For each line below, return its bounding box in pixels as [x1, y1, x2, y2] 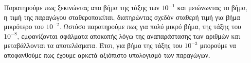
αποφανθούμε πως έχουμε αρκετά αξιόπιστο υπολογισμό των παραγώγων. [4, 49, 211, 60]
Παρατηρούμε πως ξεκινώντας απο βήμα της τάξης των [4, 2, 160, 12]
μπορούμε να [200, 40, 236, 50]
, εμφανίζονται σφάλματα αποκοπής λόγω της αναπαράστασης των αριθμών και [17, 31, 240, 41]
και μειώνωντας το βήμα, [177, 2, 248, 12]
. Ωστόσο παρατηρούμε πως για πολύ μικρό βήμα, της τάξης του [59, 21, 241, 31]
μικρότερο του [4, 21, 44, 31]
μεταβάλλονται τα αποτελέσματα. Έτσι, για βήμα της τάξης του [4, 40, 182, 50]
